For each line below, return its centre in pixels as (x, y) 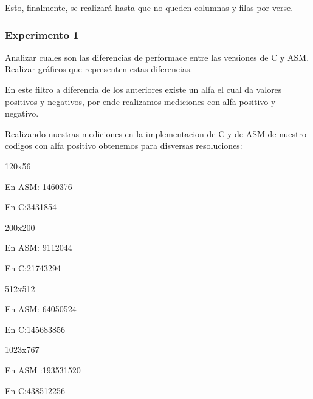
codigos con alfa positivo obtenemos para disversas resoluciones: (124, 145)
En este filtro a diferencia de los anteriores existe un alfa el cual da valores (143, 89)
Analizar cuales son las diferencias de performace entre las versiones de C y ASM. (157, 57)
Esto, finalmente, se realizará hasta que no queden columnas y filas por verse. (149, 7)
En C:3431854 (31, 207)
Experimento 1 (42, 34)
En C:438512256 (35, 390)
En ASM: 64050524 (41, 309)
